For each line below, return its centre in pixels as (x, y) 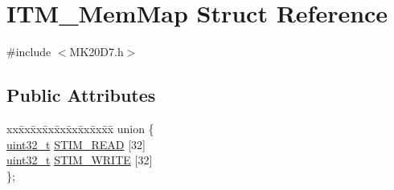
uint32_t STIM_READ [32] (76, 144)
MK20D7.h (96, 52)
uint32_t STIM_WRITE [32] (80, 160)
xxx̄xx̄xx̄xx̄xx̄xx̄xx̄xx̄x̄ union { (80, 128)
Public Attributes (81, 95)
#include (29, 52)
